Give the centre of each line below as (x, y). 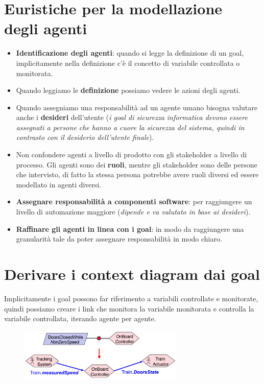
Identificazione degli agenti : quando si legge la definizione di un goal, (130, 53)
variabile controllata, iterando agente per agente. (80, 318)
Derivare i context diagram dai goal (132, 274)
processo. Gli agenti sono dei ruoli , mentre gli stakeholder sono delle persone (137, 164)
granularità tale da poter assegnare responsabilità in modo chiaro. (119, 239)
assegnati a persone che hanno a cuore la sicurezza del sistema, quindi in (130, 127)
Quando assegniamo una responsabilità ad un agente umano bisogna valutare (137, 107)
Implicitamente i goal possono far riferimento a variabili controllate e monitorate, (131, 298)
